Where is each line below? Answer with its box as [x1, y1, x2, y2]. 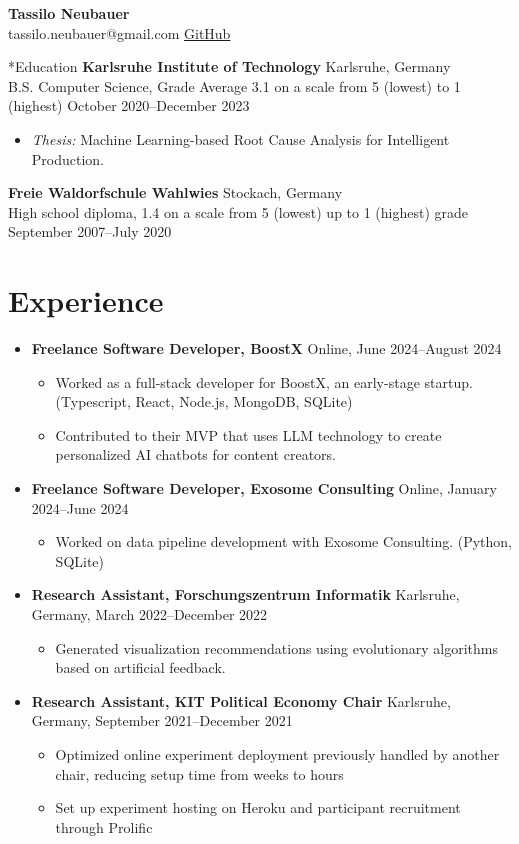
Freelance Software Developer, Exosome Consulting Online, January [31, 478, 497, 499]
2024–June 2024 [31, 497, 129, 518]
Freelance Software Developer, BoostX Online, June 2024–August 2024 [31, 338, 502, 359]
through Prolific [55, 816, 153, 837]
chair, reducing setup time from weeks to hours [55, 763, 344, 784]
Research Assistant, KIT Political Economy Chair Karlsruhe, [31, 690, 451, 711]
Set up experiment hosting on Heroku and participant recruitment [55, 797, 461, 818]
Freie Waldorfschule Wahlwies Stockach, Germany [8, 182, 343, 203]
